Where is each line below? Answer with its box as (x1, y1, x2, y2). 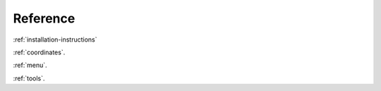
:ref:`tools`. (13, 74, 45, 83)
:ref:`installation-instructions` (13, 35, 97, 44)
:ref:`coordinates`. (13, 48, 66, 56)
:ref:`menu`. (13, 61, 47, 70)
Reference (13, 11, 75, 26)
